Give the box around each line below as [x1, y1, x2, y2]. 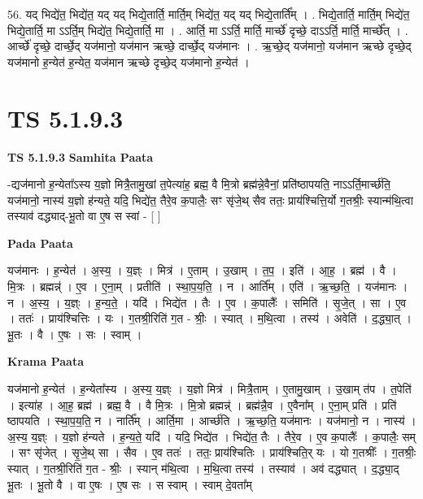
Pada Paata [7, 234, 73, 251]
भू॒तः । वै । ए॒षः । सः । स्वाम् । [7, 325, 142, 342]
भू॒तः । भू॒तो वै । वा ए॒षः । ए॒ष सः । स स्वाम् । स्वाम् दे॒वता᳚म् [7, 475, 252, 492]
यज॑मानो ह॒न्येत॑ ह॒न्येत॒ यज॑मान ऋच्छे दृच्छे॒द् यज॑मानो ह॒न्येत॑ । [7, 53, 250, 70]
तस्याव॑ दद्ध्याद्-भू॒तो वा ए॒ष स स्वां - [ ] [7, 207, 161, 224]
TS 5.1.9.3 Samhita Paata [7, 148, 154, 165]
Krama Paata [7, 353, 84, 370]
